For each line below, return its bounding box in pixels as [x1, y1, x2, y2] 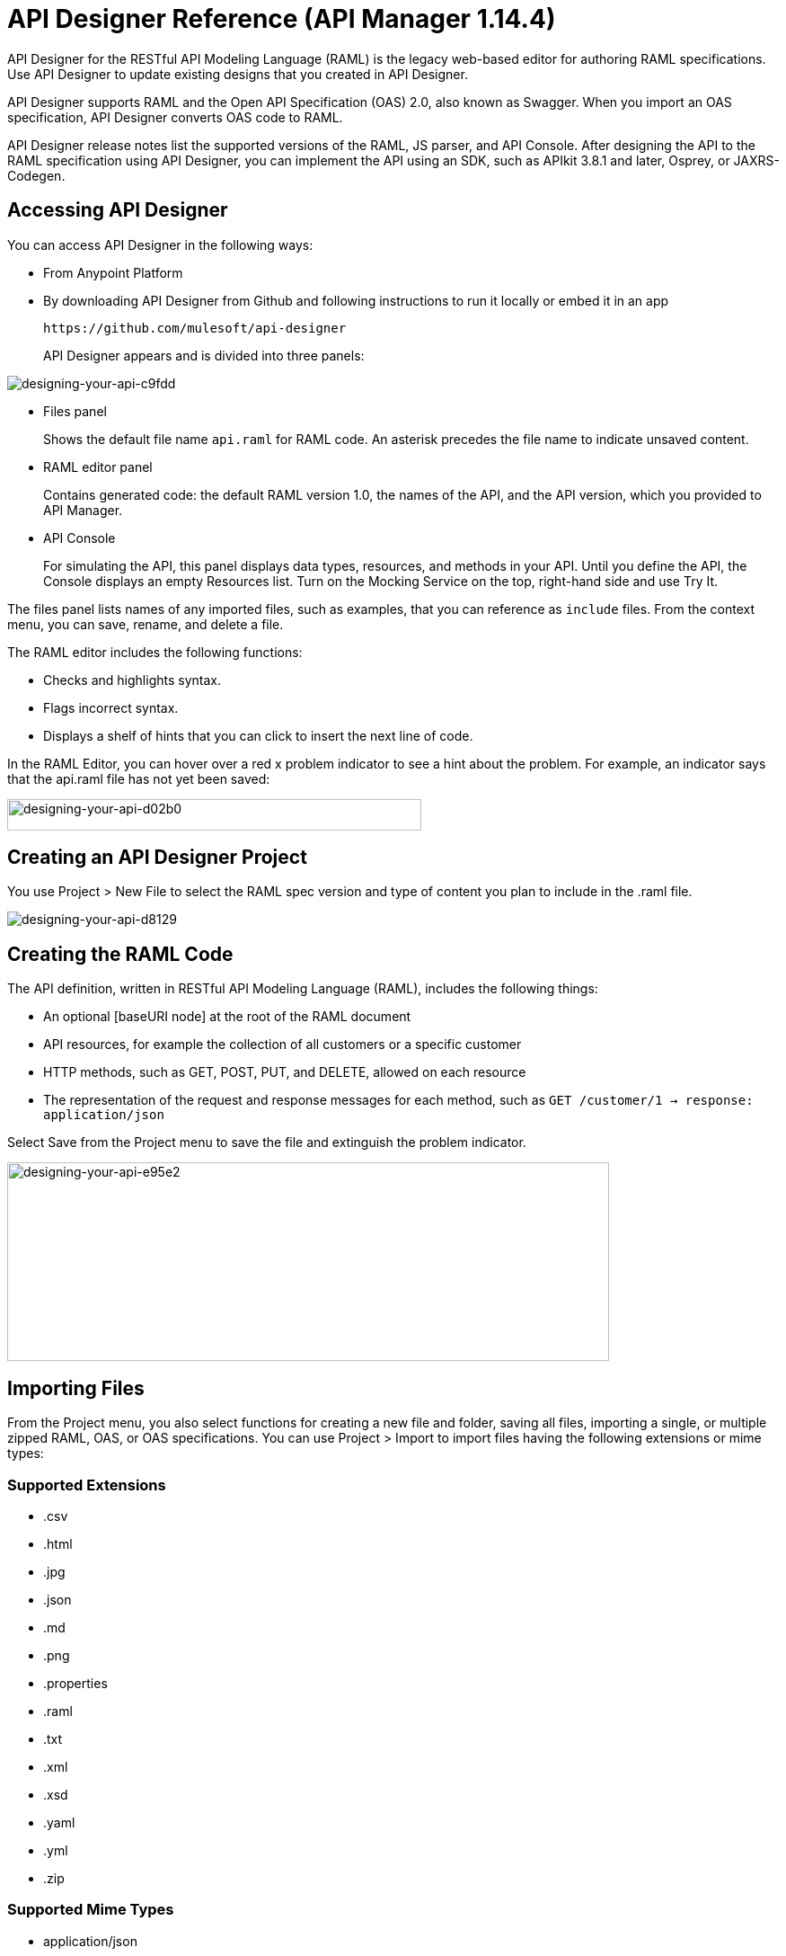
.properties [43, 1675, 108, 1691]
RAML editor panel [43, 458, 153, 475]
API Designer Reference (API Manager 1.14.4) [7, 4, 556, 34]
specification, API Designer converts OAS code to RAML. [7, 109, 343, 125]
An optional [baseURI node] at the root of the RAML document [43, 1009, 411, 1025]
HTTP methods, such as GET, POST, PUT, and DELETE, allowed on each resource [43, 1064, 526, 1080]
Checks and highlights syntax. [43, 671, 221, 688]
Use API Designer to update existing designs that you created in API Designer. [7, 66, 468, 82]
